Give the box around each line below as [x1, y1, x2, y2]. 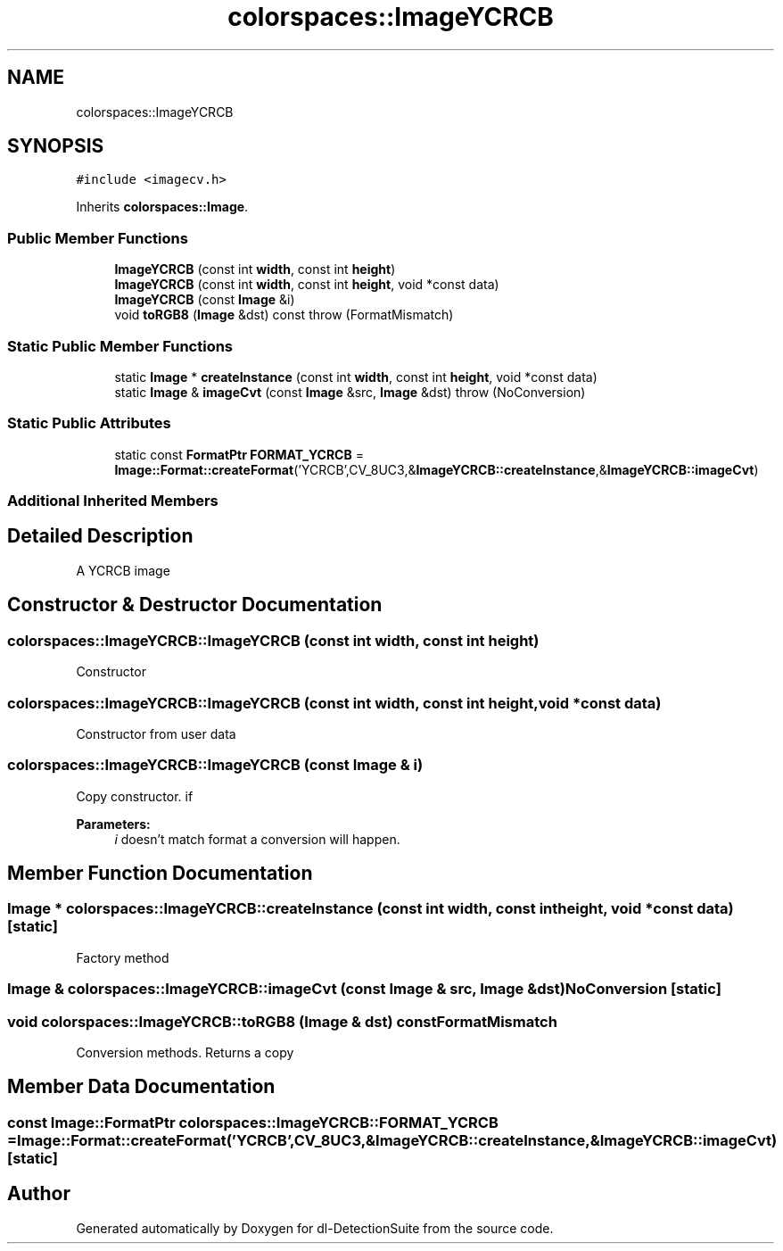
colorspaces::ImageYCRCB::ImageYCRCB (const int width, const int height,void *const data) [7, 693, 662, 712]
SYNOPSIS [7, 135, 104, 158]
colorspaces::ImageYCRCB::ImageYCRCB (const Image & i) [7, 756, 424, 775]
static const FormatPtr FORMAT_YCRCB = [114, 446, 364, 462]
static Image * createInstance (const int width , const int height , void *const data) [114, 369, 598, 385]
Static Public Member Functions [7, 336, 234, 355]
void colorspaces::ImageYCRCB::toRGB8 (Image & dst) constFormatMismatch [7, 1012, 557, 1031]
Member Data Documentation [7, 1075, 276, 1098]
